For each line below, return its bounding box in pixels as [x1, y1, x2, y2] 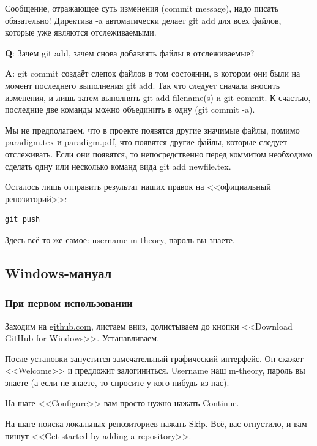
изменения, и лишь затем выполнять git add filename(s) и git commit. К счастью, [5, 91, 311, 104]
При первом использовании [5, 295, 133, 311]
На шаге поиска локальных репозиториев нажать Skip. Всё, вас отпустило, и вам [5, 417, 307, 430]
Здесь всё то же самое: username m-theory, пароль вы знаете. [5, 233, 235, 246]
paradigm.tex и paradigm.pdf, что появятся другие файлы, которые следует [5, 135, 287, 148]
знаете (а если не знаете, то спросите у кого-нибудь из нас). [5, 376, 229, 388]
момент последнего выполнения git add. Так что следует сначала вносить [5, 78, 280, 91]
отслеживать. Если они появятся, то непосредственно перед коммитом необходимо [5, 147, 313, 160]
